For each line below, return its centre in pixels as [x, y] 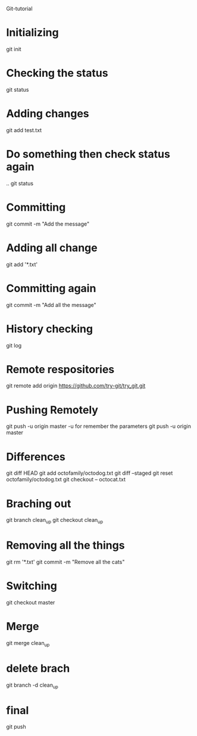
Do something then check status [88, 154]
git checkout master [31, 602]
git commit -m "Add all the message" [51, 305]
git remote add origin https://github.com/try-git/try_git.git [76, 386]
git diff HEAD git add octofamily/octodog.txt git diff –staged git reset [90, 473]
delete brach [38, 668]
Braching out [39, 504]
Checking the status [57, 73]
